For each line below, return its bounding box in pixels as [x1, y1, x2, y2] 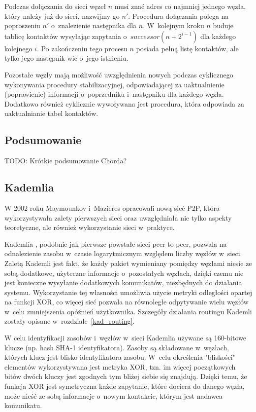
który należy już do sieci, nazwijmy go [4, 10, 120, 21]
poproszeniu [4, 20, 40, 31]
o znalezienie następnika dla [51, 20, 137, 31]
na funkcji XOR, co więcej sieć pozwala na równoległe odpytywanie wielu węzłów [4, 297, 249, 307]
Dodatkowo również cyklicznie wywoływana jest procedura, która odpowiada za [4, 98, 244, 109]
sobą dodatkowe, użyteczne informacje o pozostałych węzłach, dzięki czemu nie [4, 267, 244, 278]
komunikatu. [4, 400, 42, 411]
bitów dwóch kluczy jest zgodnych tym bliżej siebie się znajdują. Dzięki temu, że [4, 371, 247, 381]
